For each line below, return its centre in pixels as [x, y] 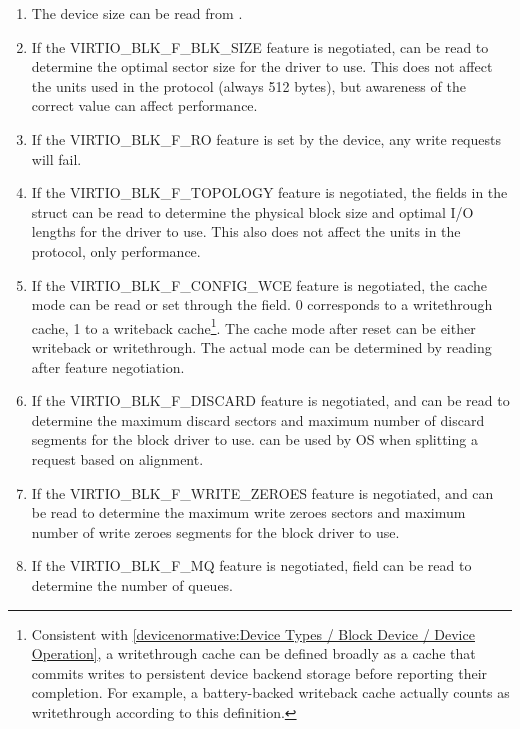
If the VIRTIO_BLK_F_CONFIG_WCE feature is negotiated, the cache [259, 284]
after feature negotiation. [108, 366]
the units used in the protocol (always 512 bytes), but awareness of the [248, 85]
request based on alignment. [117, 458]
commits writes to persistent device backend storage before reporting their [259, 672]
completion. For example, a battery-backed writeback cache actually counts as [270, 692]
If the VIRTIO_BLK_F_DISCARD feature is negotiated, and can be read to [270, 400]
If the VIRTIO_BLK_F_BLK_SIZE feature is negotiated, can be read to [260, 46]
